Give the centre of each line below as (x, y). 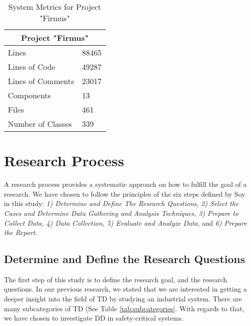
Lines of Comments (41, 81)
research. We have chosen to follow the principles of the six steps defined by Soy (125, 193)
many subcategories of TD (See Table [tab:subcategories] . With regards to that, (124, 308)
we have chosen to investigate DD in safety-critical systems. (94, 318)
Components (30, 95)
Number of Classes (40, 124)
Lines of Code (32, 67)
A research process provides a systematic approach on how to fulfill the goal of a (125, 184)
